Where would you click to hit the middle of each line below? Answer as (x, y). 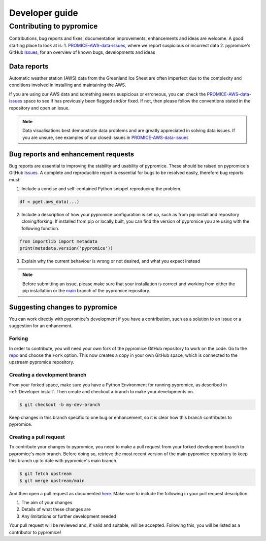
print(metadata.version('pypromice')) (66, 248)
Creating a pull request (37, 437)
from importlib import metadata (59, 241)
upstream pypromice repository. (42, 362)
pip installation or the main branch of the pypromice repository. (86, 291)
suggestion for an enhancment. (41, 326)
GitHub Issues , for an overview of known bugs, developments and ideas (82, 52)
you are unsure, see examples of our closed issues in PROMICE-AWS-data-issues (106, 137)
